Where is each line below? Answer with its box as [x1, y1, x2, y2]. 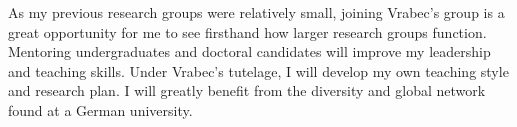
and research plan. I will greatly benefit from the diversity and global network [8, 80, 486, 101]
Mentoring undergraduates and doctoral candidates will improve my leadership [8, 41, 491, 62]
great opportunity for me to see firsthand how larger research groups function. [8, 21, 487, 42]
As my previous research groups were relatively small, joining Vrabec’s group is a [8, 2, 505, 22]
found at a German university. [8, 99, 193, 120]
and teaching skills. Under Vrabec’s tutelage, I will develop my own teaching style [8, 60, 509, 81]
